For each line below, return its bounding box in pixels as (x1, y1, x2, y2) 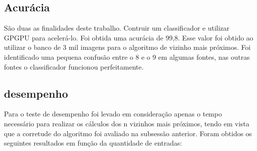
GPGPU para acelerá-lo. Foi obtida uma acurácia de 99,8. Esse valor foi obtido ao (4, 32, 254, 42)
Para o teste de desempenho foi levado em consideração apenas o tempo (4, 109, 222, 119)
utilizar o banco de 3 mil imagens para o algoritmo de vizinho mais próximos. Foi (4, 42, 251, 52)
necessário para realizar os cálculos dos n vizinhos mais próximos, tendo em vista (4, 118, 250, 128)
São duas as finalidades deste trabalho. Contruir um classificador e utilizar (4, 23, 230, 33)
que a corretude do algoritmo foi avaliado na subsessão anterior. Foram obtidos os (4, 128, 252, 138)
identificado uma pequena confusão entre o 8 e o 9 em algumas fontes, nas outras (4, 51, 250, 62)
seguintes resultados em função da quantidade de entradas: (4, 138, 182, 148)
